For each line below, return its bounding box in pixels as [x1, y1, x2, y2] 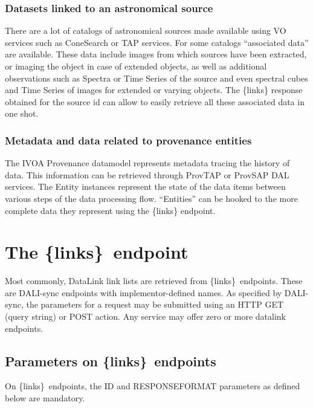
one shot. [5, 107, 39, 120]
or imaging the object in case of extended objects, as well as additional [5, 60, 267, 72]
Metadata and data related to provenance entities [5, 132, 252, 147]
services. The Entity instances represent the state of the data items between [5, 180, 286, 193]
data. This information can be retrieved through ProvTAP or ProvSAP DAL [5, 168, 289, 181]
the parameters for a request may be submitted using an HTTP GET [26, 298, 284, 311]
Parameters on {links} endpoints [5, 351, 216, 370]
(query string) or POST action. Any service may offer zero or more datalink [5, 310, 286, 323]
